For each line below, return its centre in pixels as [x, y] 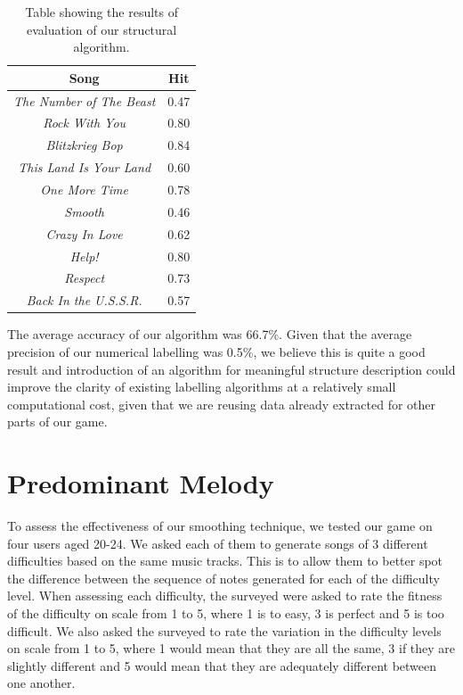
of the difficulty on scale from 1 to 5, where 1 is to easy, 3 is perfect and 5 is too [226, 612]
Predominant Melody [141, 483]
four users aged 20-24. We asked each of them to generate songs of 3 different [218, 543]
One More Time [84, 189]
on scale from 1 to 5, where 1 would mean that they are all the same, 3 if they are [231, 648]
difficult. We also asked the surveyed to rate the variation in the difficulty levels [224, 630]
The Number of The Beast [85, 100]
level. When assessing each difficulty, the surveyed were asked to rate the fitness [225, 596]
